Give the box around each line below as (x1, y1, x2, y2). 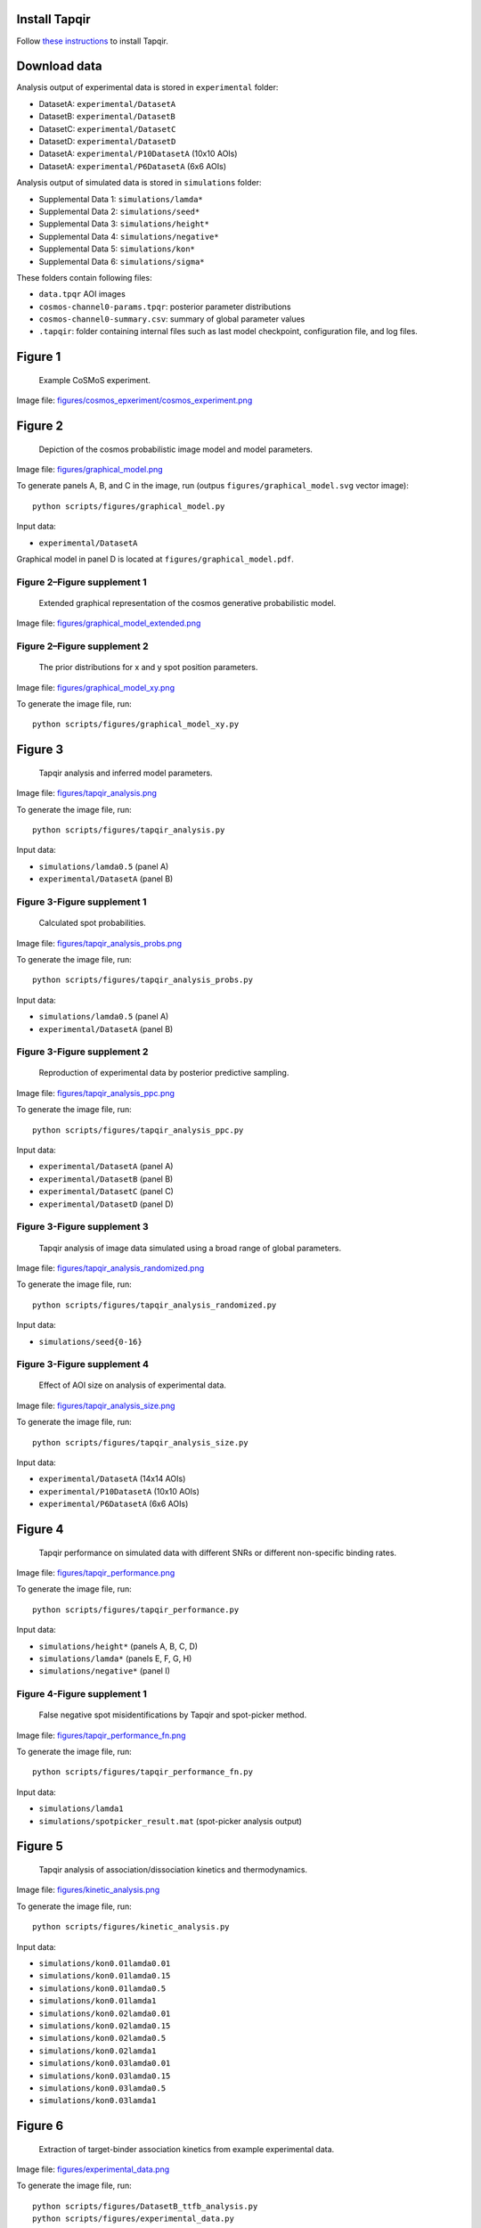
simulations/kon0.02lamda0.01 (38, 2008, 171, 2019)
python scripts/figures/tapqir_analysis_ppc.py (32, 1125, 244, 1135)
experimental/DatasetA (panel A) (38, 1161, 174, 1172)
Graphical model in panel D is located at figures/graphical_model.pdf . (16, 553, 294, 564)
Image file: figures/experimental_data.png (16, 2164, 170, 2175)
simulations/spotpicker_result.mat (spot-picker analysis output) (38, 1815, 303, 1826)
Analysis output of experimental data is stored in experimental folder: (16, 82, 279, 93)
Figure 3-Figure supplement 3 (16, 1221, 149, 1233)
